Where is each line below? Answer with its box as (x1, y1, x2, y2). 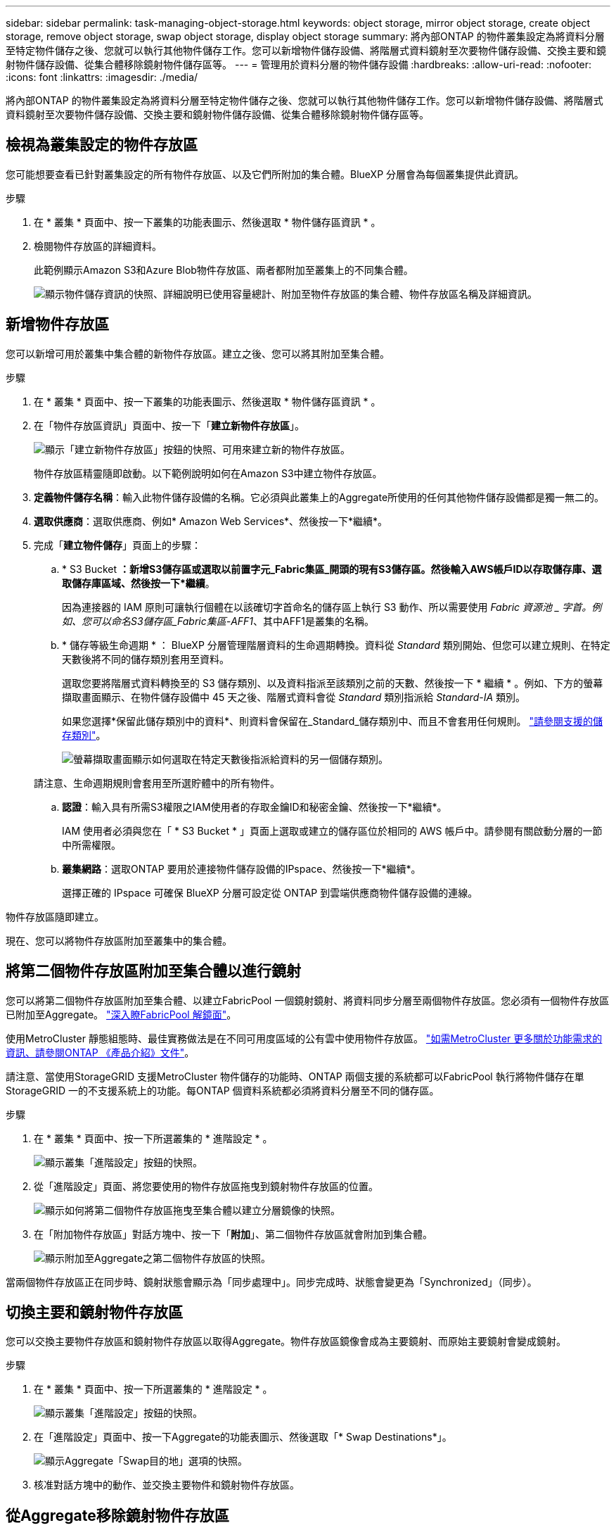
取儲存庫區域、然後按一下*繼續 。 (62, 576, 215, 589)
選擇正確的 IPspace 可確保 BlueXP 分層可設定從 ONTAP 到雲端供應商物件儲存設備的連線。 (62, 886, 478, 899)
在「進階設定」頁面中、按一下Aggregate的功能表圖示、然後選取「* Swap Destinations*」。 (34, 1431, 452, 1443)
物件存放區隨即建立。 (6, 910, 104, 923)
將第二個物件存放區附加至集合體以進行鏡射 (6, 962, 301, 980)
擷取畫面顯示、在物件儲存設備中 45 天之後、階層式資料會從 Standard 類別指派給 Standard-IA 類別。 (62, 690, 526, 703)
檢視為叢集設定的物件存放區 (6, 136, 198, 154)
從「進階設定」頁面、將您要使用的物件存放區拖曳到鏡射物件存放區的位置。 (34, 1180, 378, 1192)
